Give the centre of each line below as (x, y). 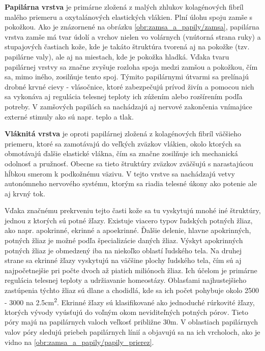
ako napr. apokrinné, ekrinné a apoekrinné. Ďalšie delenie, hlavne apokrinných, (128, 230)
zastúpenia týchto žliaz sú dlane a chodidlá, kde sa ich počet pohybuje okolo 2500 (132, 290)
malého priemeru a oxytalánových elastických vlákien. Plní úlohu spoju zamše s (129, 17)
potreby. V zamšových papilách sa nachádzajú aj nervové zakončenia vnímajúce (128, 106)
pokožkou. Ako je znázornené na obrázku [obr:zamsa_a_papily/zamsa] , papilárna (132, 27)
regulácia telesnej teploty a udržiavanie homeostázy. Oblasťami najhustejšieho (126, 280)
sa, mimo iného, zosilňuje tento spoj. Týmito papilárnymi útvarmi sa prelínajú (127, 77)
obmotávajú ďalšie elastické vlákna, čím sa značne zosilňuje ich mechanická (121, 153)
